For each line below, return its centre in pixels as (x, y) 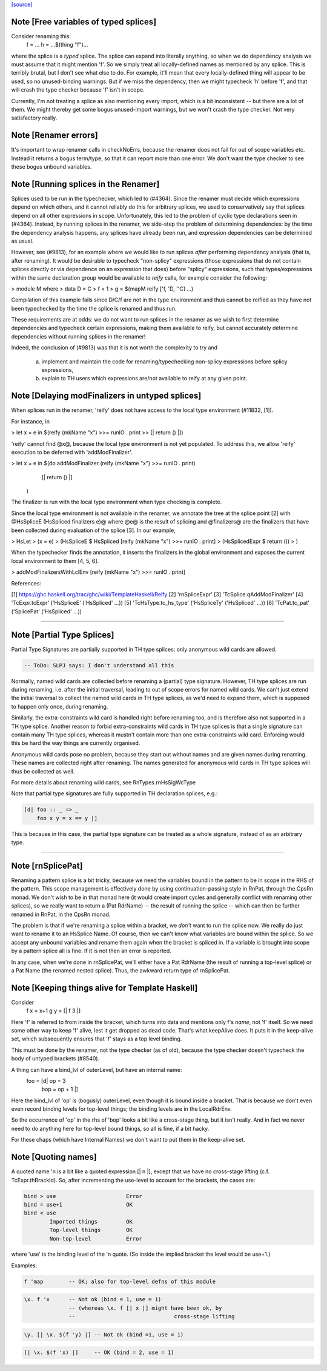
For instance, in (30, 421)
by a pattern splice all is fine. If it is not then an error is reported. (91, 951)
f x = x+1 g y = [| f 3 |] (54, 1011)
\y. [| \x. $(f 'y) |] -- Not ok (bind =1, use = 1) (104, 1334)
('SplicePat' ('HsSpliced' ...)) (46, 611)
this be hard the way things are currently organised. (76, 743)
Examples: (24, 1265)
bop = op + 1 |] (60, 1090)
